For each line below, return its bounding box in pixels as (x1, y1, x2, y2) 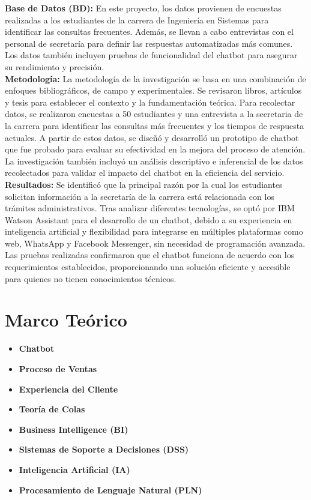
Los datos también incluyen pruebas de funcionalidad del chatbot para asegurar (5, 49, 298, 61)
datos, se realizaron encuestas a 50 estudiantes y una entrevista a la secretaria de (5, 107, 303, 120)
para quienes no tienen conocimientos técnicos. (5, 272, 177, 285)
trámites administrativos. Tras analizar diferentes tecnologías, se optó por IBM (5, 202, 295, 214)
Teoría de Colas (19, 403, 85, 415)
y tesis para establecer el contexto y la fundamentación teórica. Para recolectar (5, 95, 295, 108)
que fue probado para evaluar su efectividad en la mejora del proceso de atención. (5, 143, 306, 155)
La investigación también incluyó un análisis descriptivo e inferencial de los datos (5, 154, 303, 167)
